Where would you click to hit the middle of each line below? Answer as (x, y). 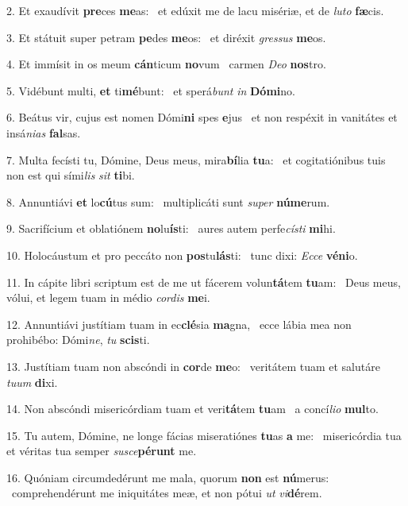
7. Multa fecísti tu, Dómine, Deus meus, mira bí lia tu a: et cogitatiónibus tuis (196, 159)
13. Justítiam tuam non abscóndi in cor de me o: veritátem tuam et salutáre (193, 366)
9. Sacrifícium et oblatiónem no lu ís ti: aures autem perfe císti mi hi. (171, 228)
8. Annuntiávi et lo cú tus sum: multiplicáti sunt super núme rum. (168, 201)
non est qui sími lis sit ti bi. (71, 175)
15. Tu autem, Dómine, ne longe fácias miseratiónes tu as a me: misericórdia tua (204, 435)
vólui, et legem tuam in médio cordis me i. (108, 297)
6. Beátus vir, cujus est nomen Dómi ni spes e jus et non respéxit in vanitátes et (202, 117)
